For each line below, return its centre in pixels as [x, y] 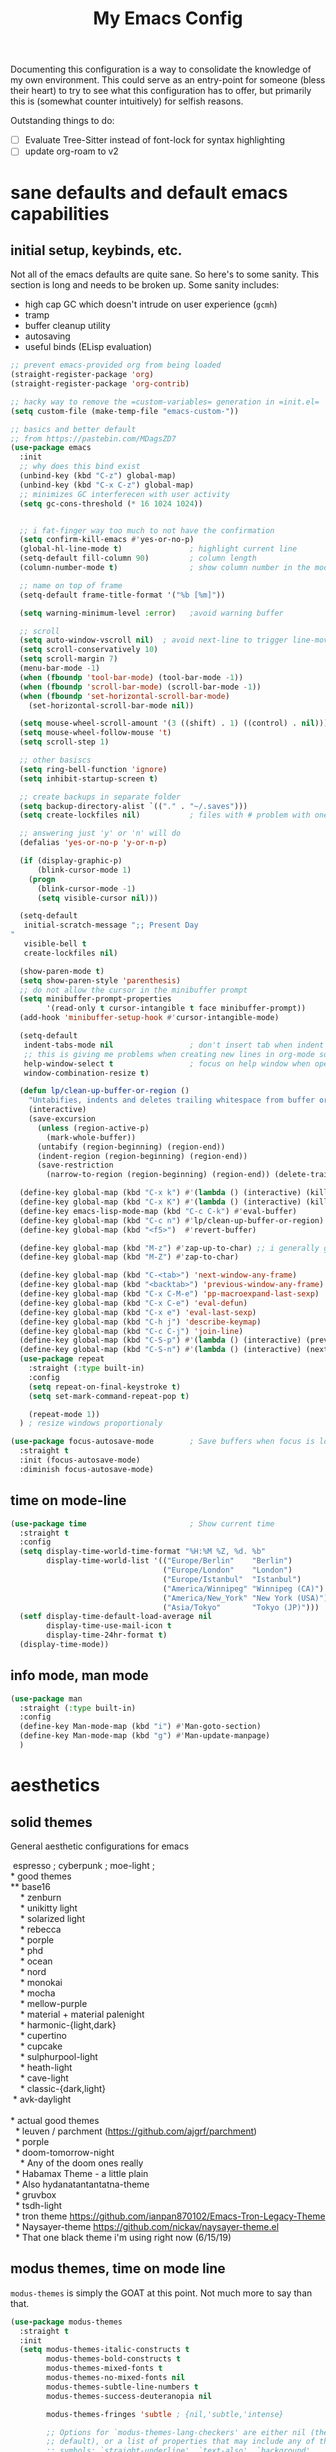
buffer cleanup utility [67, 326]
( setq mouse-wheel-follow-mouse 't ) [95, 733]
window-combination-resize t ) [86, 1073]
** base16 [30, 1886]
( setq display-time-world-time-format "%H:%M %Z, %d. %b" [143, 1552]
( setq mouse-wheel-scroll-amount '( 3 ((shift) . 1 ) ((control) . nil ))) [174, 723]
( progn [42, 879]
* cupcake [41, 2046]
